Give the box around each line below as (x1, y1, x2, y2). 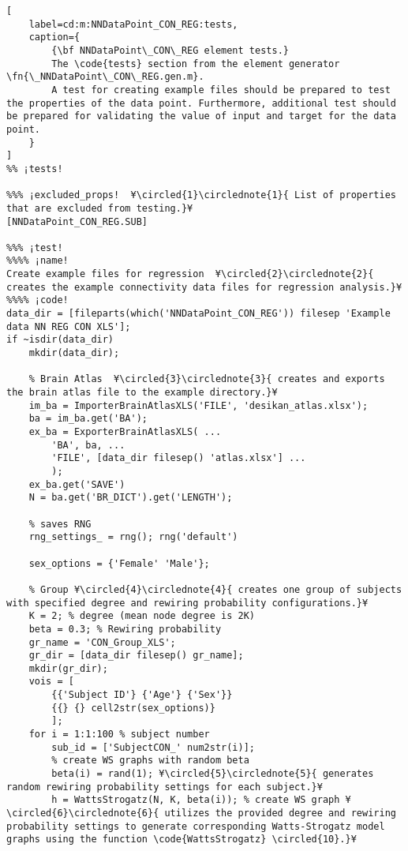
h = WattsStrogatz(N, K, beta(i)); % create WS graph (51, 794, 340, 806)
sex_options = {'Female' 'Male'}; (28, 557, 210, 569)
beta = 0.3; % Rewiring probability (28, 623, 222, 635)
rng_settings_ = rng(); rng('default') (28, 531, 238, 543)
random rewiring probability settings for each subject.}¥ (6, 781, 323, 793)
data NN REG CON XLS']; (6, 321, 131, 332)
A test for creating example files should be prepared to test (51, 84, 391, 96)
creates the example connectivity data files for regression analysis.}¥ (6, 281, 402, 293)
